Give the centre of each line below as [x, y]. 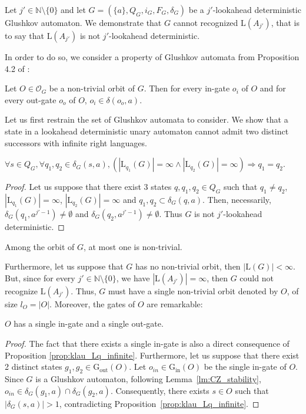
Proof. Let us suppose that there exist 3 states [88, 187]
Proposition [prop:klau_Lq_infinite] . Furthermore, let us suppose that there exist [152, 355]
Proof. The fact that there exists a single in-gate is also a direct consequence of [147, 343]
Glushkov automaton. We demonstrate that [83, 22]
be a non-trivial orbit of [92, 88]
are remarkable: [175, 303]
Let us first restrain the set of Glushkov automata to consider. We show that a [147, 119]
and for [273, 88]
